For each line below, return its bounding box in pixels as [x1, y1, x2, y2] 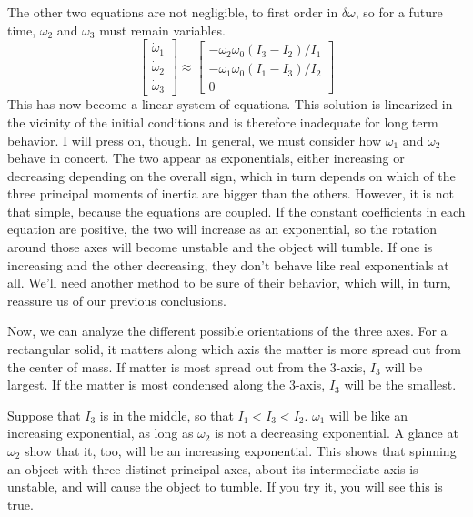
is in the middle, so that [99, 405, 234, 424]
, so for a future [355, 3, 443, 21]
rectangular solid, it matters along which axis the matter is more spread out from [7, 340, 461, 359]
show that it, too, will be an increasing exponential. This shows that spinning [25, 441, 457, 460]
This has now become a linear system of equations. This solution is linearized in [7, 95, 453, 114]
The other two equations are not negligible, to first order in [7, 3, 338, 21]
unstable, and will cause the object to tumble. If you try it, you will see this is [7, 477, 443, 496]
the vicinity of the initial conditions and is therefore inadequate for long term [7, 112, 438, 131]
